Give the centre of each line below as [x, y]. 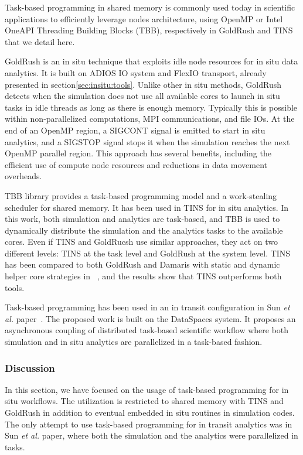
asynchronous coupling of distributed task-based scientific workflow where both [147, 330]
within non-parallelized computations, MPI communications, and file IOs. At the [150, 119]
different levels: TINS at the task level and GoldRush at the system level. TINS [148, 253]
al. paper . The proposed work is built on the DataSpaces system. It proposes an [150, 318]
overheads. [23, 176]
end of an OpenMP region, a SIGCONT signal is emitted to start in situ [135, 130]
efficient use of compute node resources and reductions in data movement [136, 164]
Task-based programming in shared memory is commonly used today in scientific [150, 7]
